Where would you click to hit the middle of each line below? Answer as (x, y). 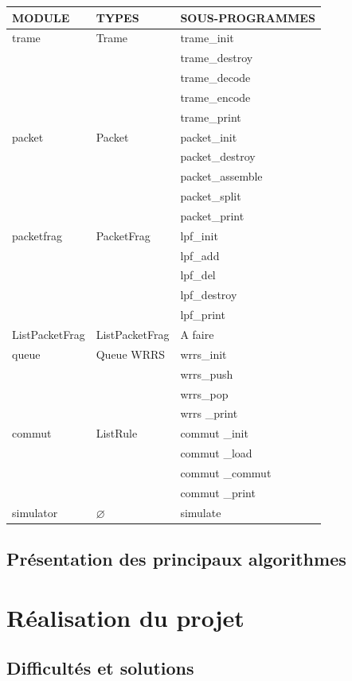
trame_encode (215, 97)
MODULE (41, 17)
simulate (201, 512)
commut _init (214, 433)
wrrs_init (203, 354)
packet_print (212, 215)
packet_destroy (218, 156)
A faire (197, 334)
